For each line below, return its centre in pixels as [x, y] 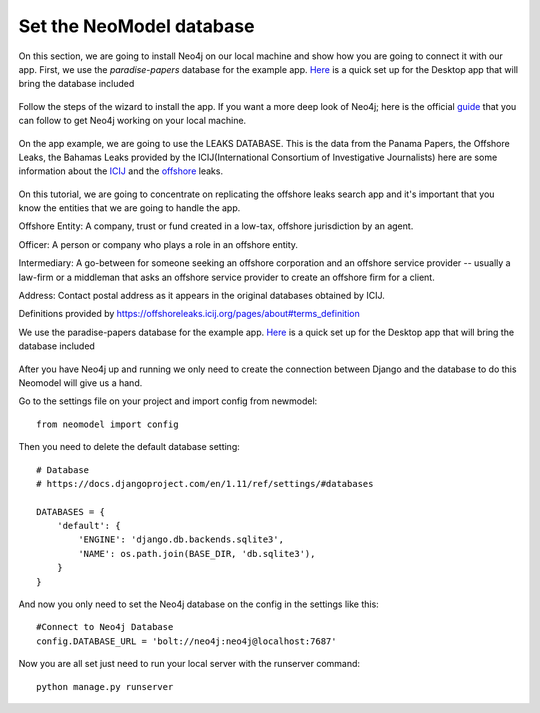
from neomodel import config [107, 424]
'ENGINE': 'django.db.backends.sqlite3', [181, 539]
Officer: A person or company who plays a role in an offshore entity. [158, 244]
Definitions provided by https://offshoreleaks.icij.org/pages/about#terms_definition [189, 314]
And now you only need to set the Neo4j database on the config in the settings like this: [198, 604]
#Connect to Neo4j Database [105, 627]
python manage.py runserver [105, 686]
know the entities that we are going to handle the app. [129, 208]
